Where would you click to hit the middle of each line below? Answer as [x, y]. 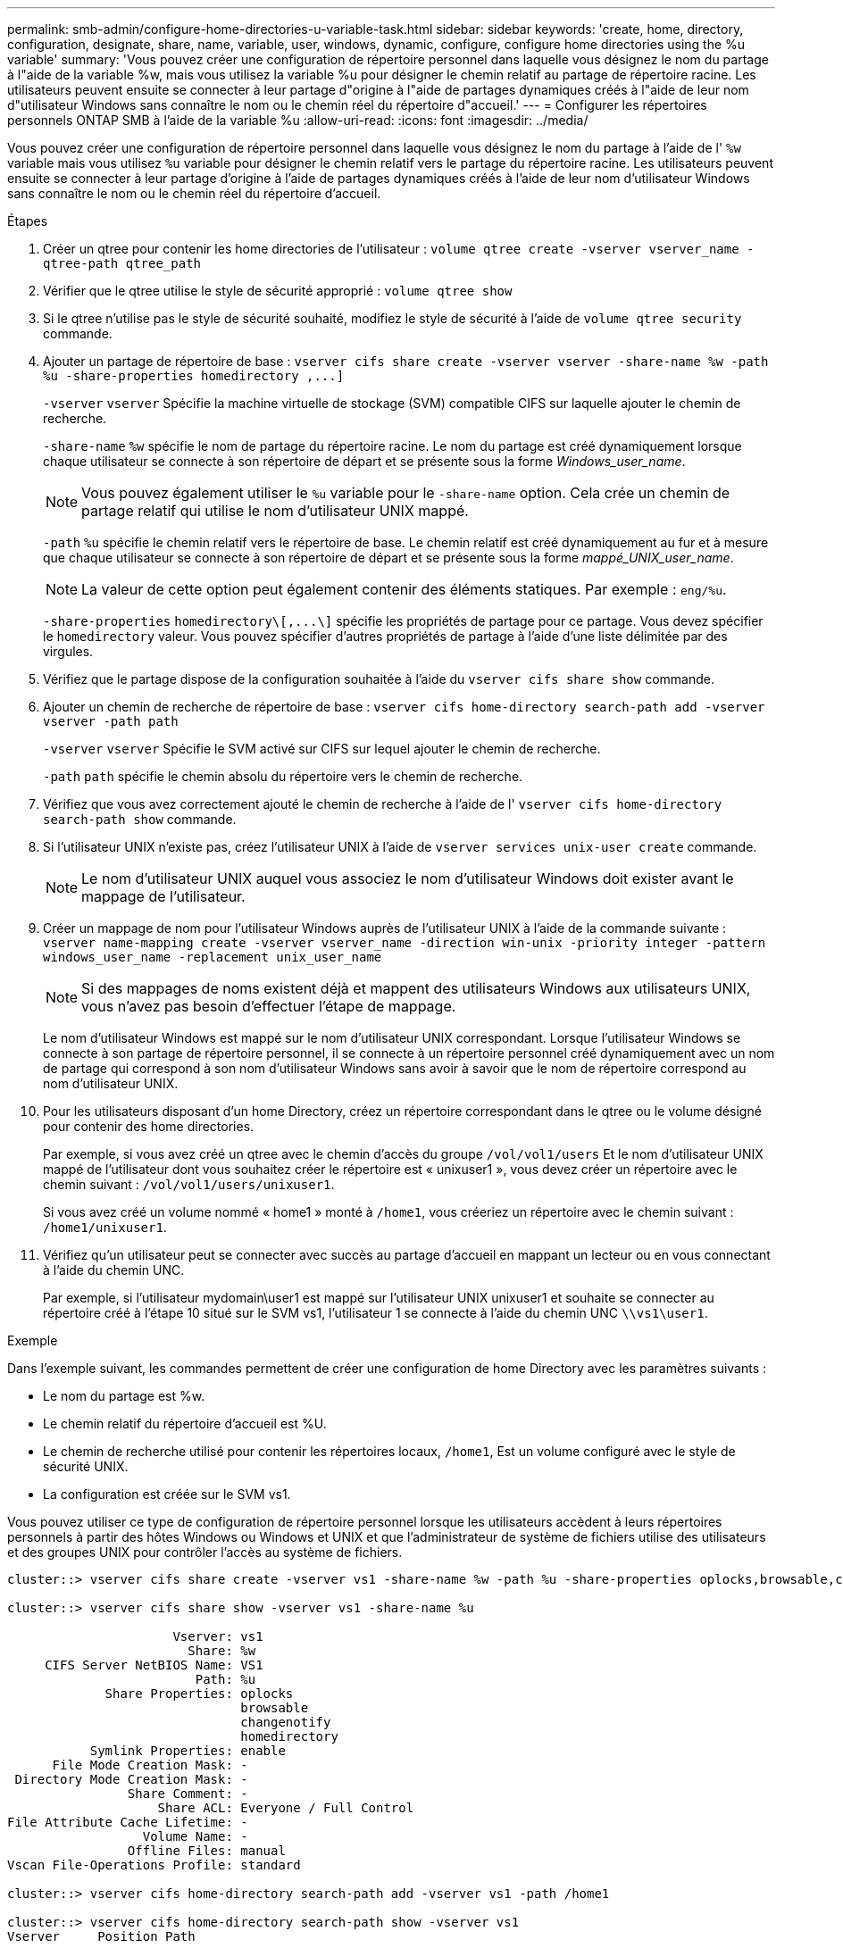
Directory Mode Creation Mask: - [131, 1779]
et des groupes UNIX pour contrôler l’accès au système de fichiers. [205, 1552]
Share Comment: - [188, 1794]
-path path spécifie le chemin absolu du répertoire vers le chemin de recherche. [283, 776]
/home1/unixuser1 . [105, 1227]
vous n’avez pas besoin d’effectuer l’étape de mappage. [269, 1006]
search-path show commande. [140, 819]
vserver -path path [111, 721]
